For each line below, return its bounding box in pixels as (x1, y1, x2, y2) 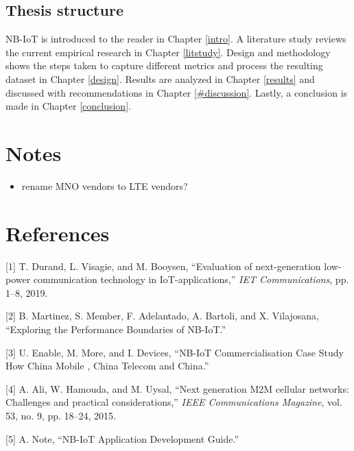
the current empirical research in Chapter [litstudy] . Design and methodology (5, 45, 331, 59)
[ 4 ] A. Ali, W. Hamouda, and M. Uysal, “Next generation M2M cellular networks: (5, 381, 349, 395)
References (5, 219, 110, 247)
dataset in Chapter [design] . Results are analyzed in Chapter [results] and (5, 71, 315, 86)
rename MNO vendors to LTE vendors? (21, 178, 188, 193)
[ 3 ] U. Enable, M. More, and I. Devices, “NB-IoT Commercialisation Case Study (5, 345, 344, 359)
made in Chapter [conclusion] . (5, 99, 131, 113)
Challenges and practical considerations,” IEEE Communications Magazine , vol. (5, 395, 342, 409)
